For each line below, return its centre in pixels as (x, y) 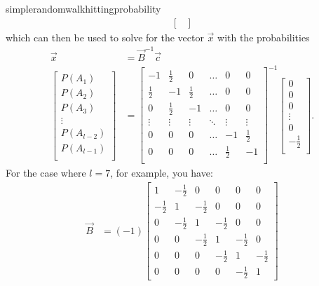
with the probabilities (264, 37)
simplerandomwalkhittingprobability (83, 8)
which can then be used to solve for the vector (105, 37)
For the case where (46, 173)
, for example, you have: (162, 173)
